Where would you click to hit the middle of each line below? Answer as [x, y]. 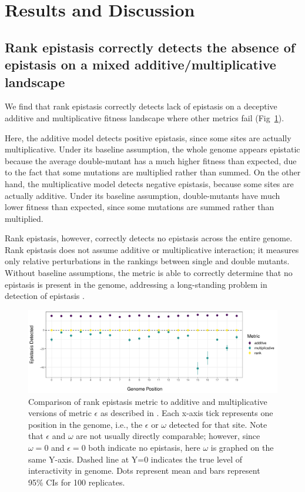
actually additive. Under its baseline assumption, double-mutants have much [143, 195]
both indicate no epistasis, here [144, 448]
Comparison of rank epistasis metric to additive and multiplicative [148, 401]
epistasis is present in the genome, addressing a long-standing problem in [136, 284]
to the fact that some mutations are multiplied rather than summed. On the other [153, 172]
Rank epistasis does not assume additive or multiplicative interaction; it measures [152, 249]
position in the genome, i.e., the [86, 424]
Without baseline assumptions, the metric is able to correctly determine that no [149, 273]
